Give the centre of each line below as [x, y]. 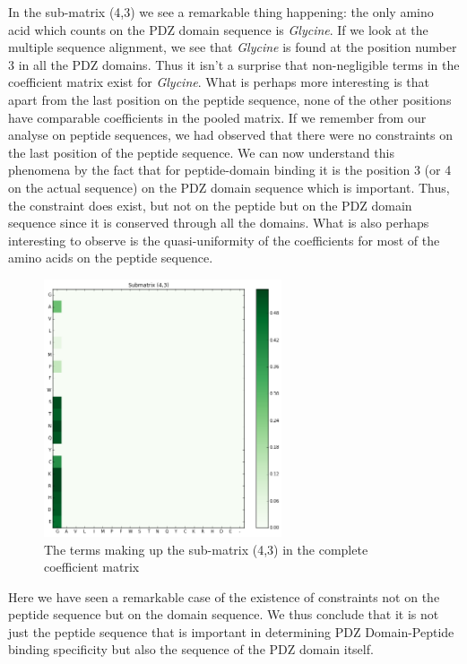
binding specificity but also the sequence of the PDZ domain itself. [191, 649]
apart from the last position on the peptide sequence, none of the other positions [230, 99]
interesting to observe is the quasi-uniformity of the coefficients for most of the [224, 240]
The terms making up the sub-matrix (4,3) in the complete [206, 549]
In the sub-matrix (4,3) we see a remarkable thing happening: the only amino [221, 12]
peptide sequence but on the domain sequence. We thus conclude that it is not [224, 614]
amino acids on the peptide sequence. [111, 258]
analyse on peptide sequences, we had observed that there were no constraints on [231, 135]
